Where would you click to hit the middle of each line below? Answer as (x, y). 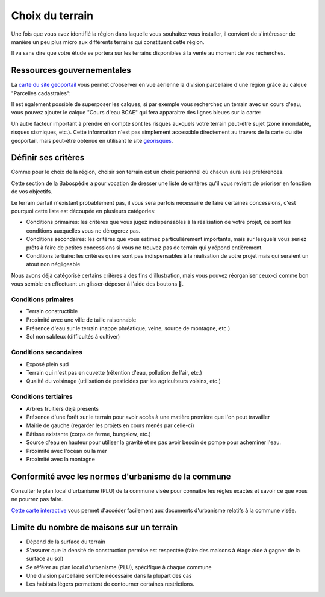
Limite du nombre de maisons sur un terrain (94, 527)
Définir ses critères (48, 158)
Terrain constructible (52, 311)
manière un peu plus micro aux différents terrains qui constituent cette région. (108, 42)
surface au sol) (45, 559)
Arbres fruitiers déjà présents (63, 408)
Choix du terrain (52, 16)
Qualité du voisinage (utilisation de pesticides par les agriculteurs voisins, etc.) (123, 381)
